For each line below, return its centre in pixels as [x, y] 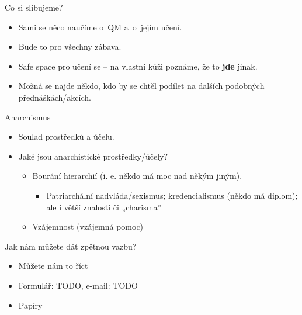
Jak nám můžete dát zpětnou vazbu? [71, 246]
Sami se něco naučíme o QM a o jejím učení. [100, 27]
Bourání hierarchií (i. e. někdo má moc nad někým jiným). [137, 176]
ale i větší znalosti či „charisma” [104, 207]
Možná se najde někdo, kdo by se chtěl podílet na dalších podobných [141, 86]
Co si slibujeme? [34, 7]
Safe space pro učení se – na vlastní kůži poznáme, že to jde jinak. [138, 66]
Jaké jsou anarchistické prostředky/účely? [93, 156]
